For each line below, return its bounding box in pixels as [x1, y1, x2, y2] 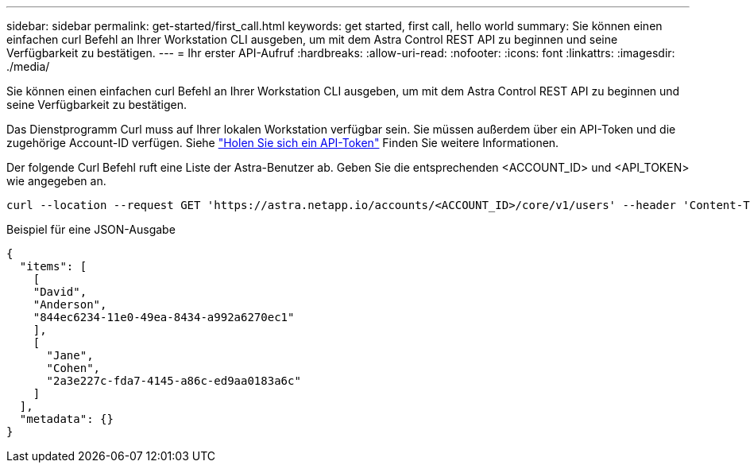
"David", [33, 285, 87, 298]
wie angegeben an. [6, 174, 106, 188]
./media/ [6, 60, 50, 73]
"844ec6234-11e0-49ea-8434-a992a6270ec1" [33, 311, 295, 324]
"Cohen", [46, 362, 101, 374]
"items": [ [19, 260, 87, 273]
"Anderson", [33, 298, 107, 311]
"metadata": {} [19, 413, 114, 425]
